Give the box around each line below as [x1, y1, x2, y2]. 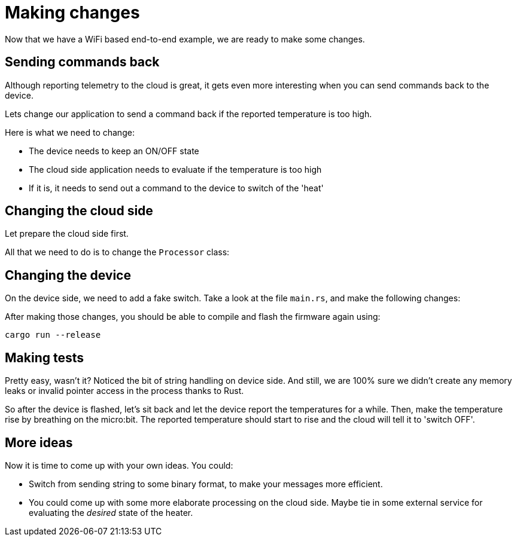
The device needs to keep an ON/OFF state [29, 145, 199, 156]
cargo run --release [5, 330, 101, 340]
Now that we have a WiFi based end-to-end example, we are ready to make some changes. [5, 33, 365, 44]
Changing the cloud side [5, 203, 153, 219]
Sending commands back [5, 54, 160, 70]
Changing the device [5, 267, 131, 283]
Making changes [5, 2, 140, 23]
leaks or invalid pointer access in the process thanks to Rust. [5, 386, 244, 396]
